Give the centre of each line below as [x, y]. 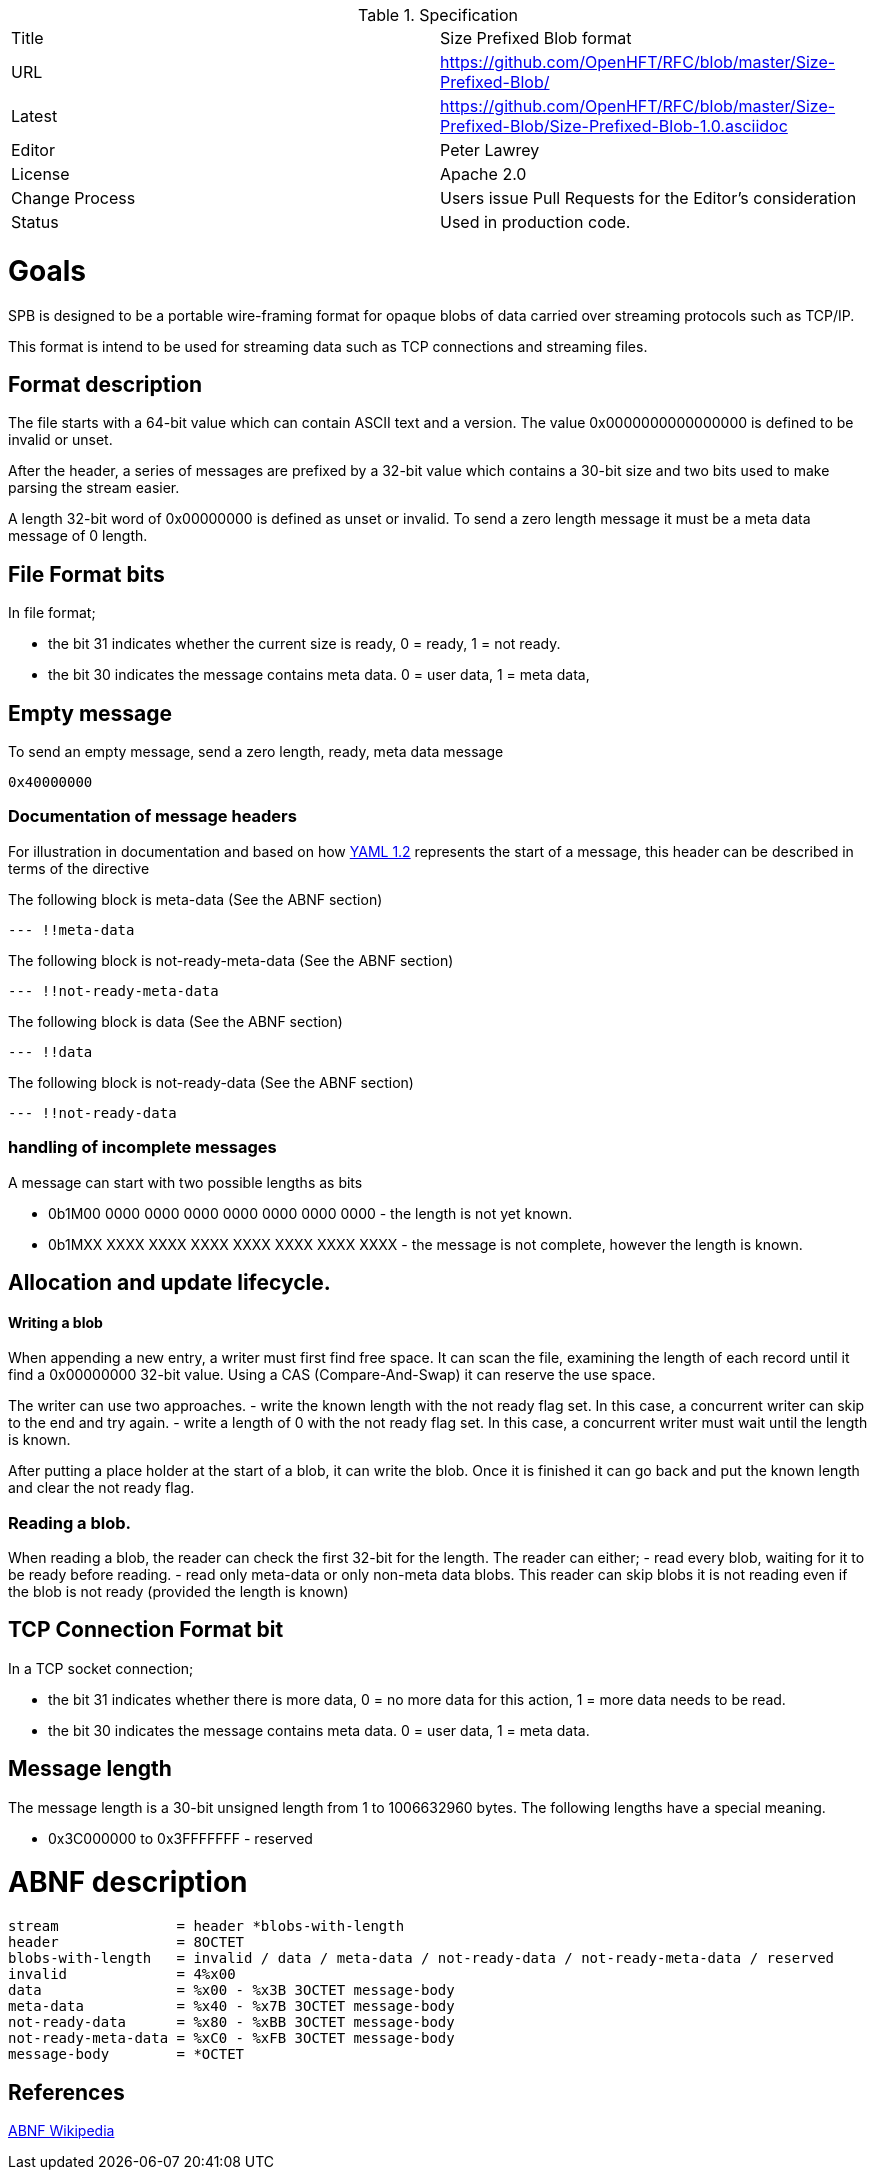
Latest [34, 116]
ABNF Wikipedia [61, 2130]
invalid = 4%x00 [122, 1974]
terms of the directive [79, 868]
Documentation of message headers [152, 816]
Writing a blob [55, 1322]
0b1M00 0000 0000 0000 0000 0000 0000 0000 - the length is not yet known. [310, 1213]
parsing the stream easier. [94, 488]
